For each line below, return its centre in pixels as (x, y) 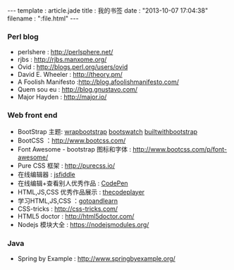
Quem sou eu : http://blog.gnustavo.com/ (78, 90)
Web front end (32, 116)
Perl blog (23, 37)
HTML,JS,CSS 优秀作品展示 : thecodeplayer (81, 192)
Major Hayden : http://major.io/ (62, 97)
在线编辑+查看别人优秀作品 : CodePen (73, 183)
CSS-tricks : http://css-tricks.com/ (68, 209)
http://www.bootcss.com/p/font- (180, 149)
